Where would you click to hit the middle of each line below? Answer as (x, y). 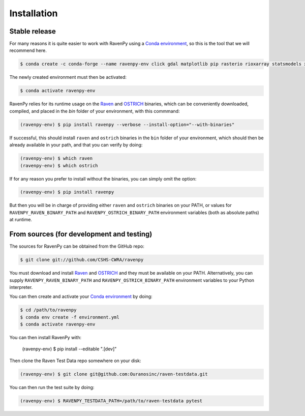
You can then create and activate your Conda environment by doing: (81, 296)
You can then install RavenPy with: (45, 338)
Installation (34, 13)
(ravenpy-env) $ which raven (56, 158)
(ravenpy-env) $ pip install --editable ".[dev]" (69, 349)
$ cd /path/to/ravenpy (48, 310)
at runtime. (21, 220)
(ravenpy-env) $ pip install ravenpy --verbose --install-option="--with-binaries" (127, 124)
